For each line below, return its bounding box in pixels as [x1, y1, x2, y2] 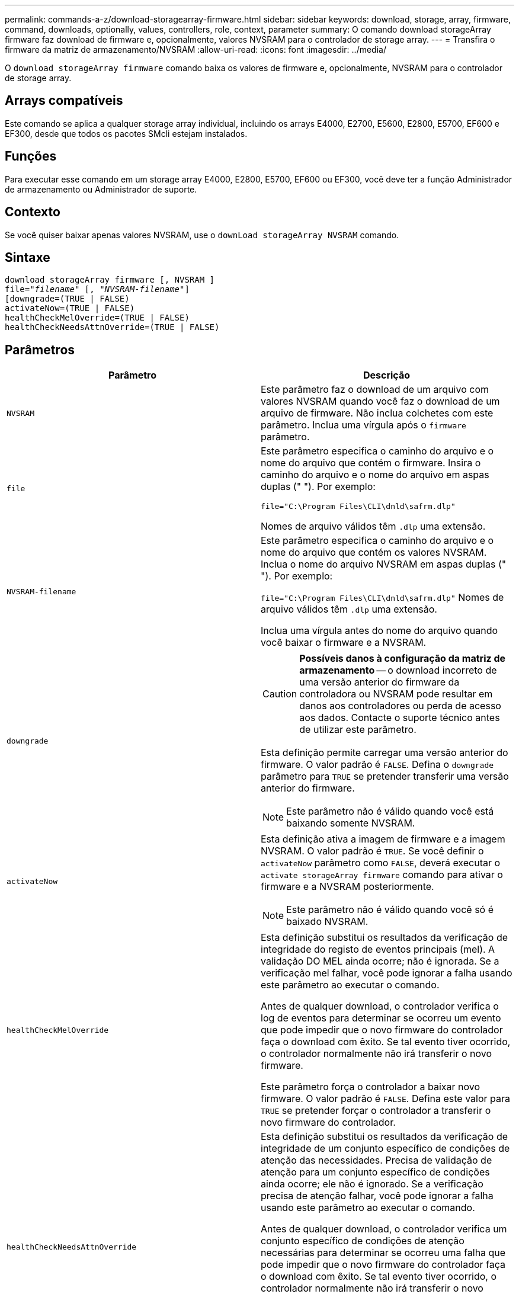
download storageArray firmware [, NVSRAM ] [5, 275, 215, 285]
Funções [5, 149, 57, 164]
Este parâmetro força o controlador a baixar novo [261, 1081, 480, 1093]
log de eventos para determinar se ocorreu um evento [261, 1012, 501, 1024]
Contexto [5, 204, 60, 220]
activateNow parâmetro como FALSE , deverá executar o [261, 857, 501, 869]
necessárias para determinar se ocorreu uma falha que [261, 1247, 506, 1259]
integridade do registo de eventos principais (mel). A [261, 943, 495, 956]
